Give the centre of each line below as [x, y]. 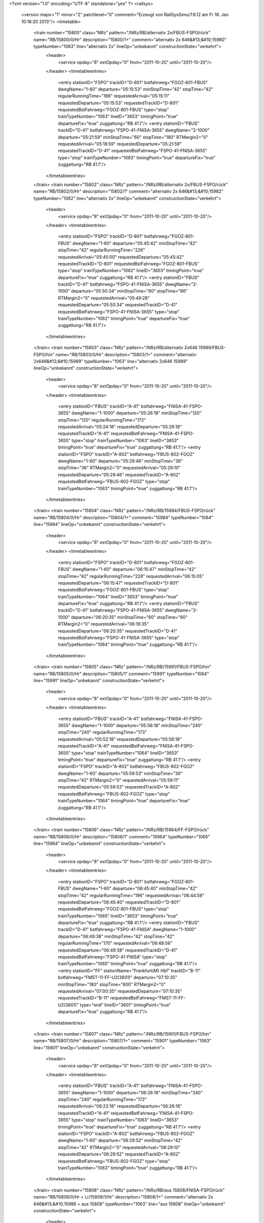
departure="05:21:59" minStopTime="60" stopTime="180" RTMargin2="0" [133, 137]
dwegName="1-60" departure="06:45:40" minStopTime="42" [135, 888]
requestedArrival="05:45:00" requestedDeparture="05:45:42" [121, 257]
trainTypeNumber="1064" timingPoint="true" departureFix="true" [124, 801]
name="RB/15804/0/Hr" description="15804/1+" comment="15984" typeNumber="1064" [123, 517]
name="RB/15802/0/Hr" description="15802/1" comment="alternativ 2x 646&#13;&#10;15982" [128, 191]
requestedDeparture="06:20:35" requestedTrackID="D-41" [118, 631]
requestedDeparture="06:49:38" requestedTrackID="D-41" [118, 950]
